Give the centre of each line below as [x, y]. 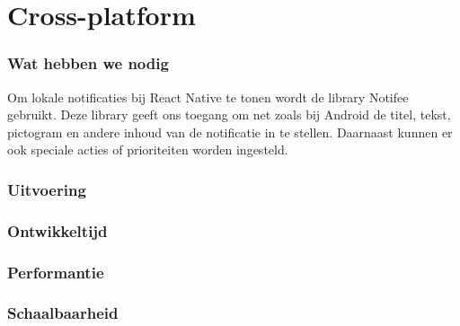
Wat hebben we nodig [88, 63]
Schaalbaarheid [63, 313]
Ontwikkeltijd [57, 230]
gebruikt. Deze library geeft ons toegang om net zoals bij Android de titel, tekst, [229, 115]
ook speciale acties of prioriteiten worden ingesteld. [148, 150]
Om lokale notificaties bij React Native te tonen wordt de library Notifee [208, 97]
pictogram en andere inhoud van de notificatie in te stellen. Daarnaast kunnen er [230, 132]
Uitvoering [47, 189]
